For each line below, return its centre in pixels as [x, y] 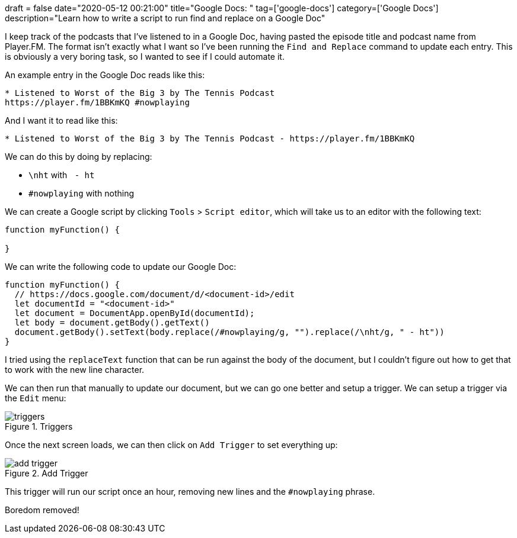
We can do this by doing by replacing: [79, 157]
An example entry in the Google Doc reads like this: [105, 75]
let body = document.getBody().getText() [112, 323]
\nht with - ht [62, 175]
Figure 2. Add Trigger [47, 473]
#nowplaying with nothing [82, 193]
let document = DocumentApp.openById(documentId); [135, 313]
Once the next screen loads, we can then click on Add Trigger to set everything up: [171, 445]
